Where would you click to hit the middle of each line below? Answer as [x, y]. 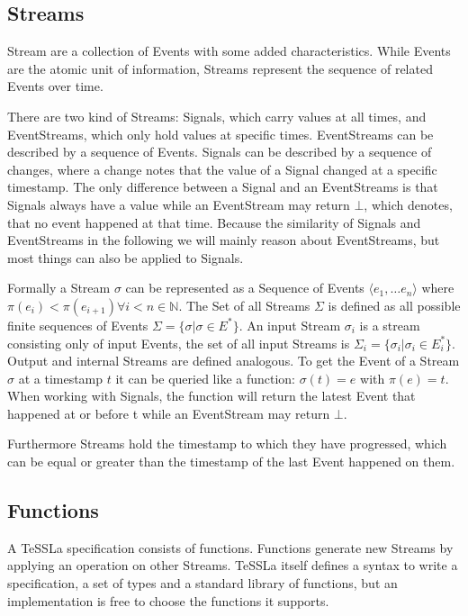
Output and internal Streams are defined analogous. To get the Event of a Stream [234, 361]
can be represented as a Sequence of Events [245, 288]
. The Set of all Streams [244, 305]
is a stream [390, 325]
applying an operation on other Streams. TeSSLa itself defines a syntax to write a [233, 565]
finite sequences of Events [78, 325]
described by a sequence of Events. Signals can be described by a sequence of [220, 152]
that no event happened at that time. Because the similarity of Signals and [214, 222]
